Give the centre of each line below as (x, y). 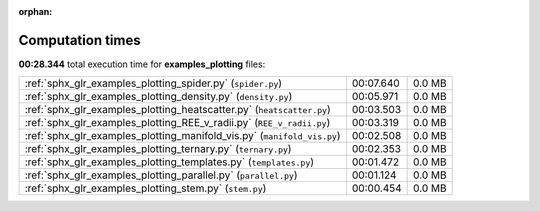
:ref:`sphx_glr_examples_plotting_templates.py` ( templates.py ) (169, 162)
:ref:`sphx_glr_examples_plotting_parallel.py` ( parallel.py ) (161, 175)
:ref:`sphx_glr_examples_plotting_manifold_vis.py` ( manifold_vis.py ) (182, 136)
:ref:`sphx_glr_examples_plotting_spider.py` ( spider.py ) (153, 83)
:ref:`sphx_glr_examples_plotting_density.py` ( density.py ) (158, 97)
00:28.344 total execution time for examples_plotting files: (142, 64)
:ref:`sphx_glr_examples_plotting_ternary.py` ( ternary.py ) (158, 149)
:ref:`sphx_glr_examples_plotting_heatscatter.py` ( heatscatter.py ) (177, 110)
